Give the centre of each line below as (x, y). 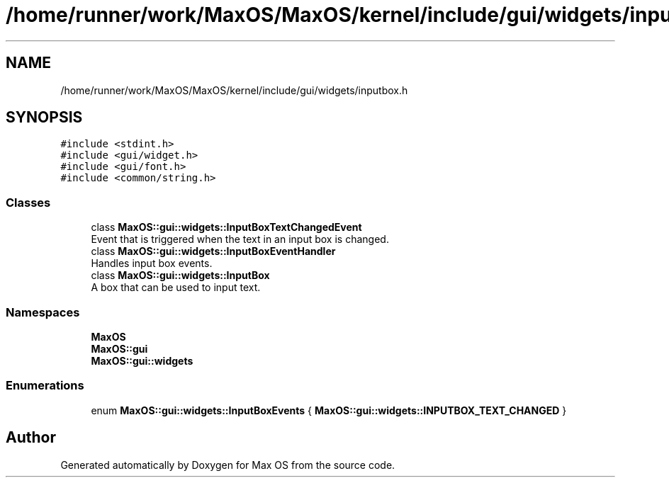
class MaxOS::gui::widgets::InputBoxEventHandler (213, 251)
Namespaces (43, 312)
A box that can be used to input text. (176, 288)
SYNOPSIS (44, 118)
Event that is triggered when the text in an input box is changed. (240, 239)
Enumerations (45, 386)
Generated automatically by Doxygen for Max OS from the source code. (228, 465)
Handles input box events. (152, 263)
